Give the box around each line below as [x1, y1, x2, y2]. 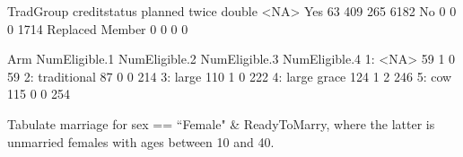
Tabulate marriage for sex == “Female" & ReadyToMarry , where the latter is [7, 114, 435, 133]
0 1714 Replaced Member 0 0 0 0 [7, 19, 188, 38]
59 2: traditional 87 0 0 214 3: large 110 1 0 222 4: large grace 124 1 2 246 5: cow [7, 66, 452, 85]
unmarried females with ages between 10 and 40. [7, 132, 275, 151]
